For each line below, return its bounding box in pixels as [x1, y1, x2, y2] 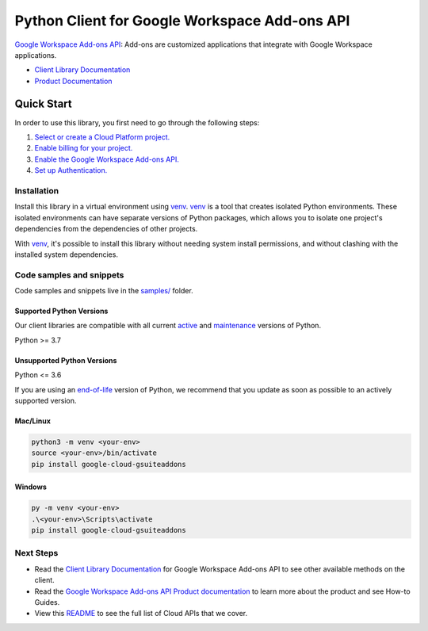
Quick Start [14, 97, 72, 110]
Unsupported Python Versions [14, 355, 117, 365]
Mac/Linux [14, 416, 52, 426]
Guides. [34, 598, 60, 607]
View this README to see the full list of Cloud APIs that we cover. [34, 609, 248, 618]
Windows [14, 482, 47, 491]
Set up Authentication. [34, 166, 108, 175]
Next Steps [14, 548, 59, 559]
